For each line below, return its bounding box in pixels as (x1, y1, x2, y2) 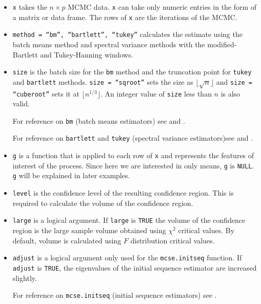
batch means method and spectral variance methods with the (12, 39, 205, 49)
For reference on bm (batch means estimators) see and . (12, 115, 185, 126)
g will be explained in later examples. (12, 170, 130, 181)
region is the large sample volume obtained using (12, 225, 166, 236)
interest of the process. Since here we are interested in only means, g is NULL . (12, 160, 254, 170)
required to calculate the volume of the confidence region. (12, 197, 193, 208)
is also (220, 88, 240, 99)
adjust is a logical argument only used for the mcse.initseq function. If (12, 252, 242, 263)
